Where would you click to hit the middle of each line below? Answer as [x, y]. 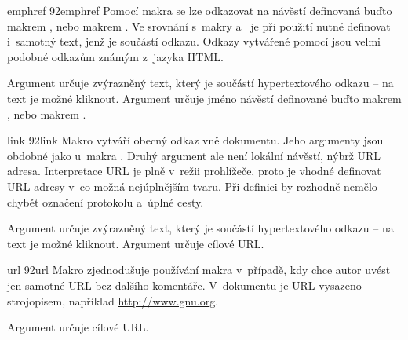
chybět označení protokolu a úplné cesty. [106, 201]
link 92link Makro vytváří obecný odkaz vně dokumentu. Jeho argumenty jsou [195, 140]
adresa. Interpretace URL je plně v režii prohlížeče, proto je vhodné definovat [194, 171]
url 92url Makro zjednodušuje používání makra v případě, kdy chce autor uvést [199, 270]
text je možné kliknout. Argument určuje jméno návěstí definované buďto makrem [204, 98]
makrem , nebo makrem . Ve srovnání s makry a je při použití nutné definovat [199, 26]
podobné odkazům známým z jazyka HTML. [115, 56]
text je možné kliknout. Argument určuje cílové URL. [136, 243]
